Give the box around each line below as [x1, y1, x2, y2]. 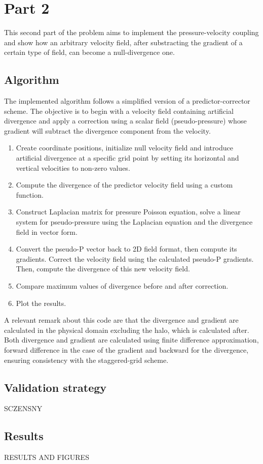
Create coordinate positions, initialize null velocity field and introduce [16, 142, 233, 153]
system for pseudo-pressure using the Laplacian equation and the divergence [16, 216, 253, 227]
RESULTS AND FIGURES [4, 452, 89, 462]
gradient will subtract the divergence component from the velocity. [4, 125, 211, 136]
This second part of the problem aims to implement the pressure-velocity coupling [4, 27, 259, 38]
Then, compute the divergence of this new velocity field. [16, 263, 190, 274]
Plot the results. [16, 297, 66, 308]
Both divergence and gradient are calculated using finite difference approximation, [4, 334, 259, 345]
